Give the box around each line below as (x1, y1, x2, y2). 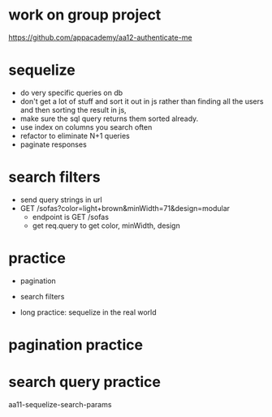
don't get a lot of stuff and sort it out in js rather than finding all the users (19, 96, 264, 106)
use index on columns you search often (19, 122, 153, 131)
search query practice (8, 373, 161, 391)
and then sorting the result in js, (19, 105, 127, 114)
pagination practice (8, 335, 144, 354)
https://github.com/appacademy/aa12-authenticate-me (8, 32, 192, 42)
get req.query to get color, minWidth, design (32, 221, 180, 230)
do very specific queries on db (19, 88, 123, 97)
